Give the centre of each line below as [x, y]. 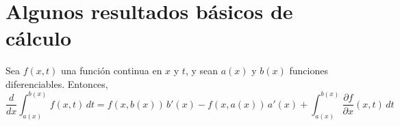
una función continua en [111, 70]
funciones [309, 70]
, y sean [201, 70]
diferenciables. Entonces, [57, 83]
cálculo [39, 38]
